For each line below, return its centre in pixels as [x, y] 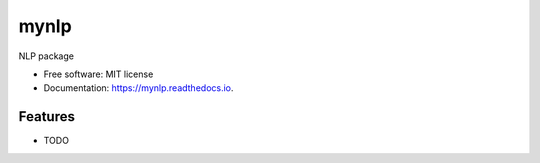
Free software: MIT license [98, 74]
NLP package [46, 56]
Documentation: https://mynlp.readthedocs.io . [138, 88]
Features [46, 116]
